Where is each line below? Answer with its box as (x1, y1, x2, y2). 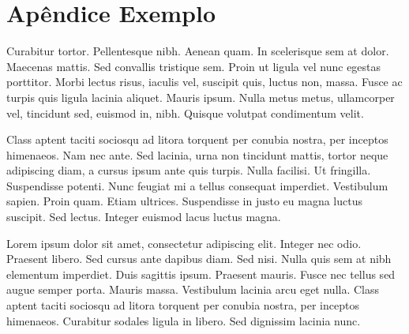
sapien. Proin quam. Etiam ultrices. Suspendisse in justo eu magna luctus (6, 193, 362, 209)
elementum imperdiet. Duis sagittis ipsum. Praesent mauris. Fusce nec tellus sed (6, 265, 396, 282)
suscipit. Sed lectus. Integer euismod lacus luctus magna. (6, 208, 281, 225)
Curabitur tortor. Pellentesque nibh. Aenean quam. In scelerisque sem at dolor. (6, 43, 389, 59)
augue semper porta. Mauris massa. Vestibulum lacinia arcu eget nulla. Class (6, 281, 380, 298)
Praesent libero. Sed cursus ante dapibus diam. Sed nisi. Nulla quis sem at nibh (6, 250, 392, 267)
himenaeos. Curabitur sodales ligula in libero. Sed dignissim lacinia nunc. (6, 312, 361, 328)
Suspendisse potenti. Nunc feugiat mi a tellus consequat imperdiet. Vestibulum (6, 177, 388, 193)
